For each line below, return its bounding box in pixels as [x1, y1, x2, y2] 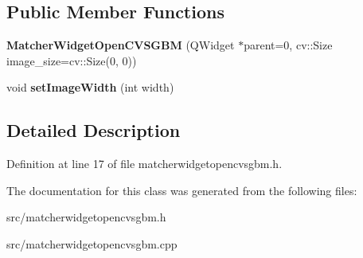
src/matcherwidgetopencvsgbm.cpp [6, 235, 178, 252]
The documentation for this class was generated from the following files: [6, 182, 357, 198]
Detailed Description [6, 118, 181, 143]
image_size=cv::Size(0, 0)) [6, 52, 137, 68]
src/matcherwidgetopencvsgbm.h [6, 209, 166, 225]
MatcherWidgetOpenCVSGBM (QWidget [6, 37, 235, 53]
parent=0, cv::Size [244, 37, 333, 53]
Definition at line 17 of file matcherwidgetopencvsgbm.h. [6, 155, 283, 172]
